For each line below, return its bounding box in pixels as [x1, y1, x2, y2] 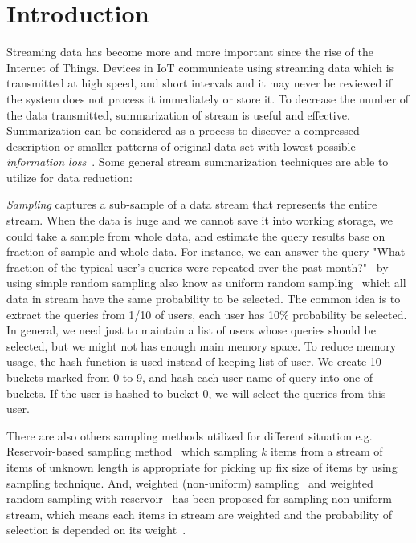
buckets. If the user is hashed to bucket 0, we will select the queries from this [6, 384, 386, 401]
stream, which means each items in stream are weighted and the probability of [6, 505, 392, 522]
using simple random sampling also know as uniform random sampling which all [6, 274, 406, 291]
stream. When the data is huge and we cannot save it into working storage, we [6, 212, 394, 229]
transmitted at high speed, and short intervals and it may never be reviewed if [6, 75, 393, 91]
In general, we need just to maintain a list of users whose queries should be [6, 322, 376, 338]
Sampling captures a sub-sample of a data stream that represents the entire [6, 196, 377, 213]
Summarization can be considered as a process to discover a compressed [6, 122, 360, 139]
